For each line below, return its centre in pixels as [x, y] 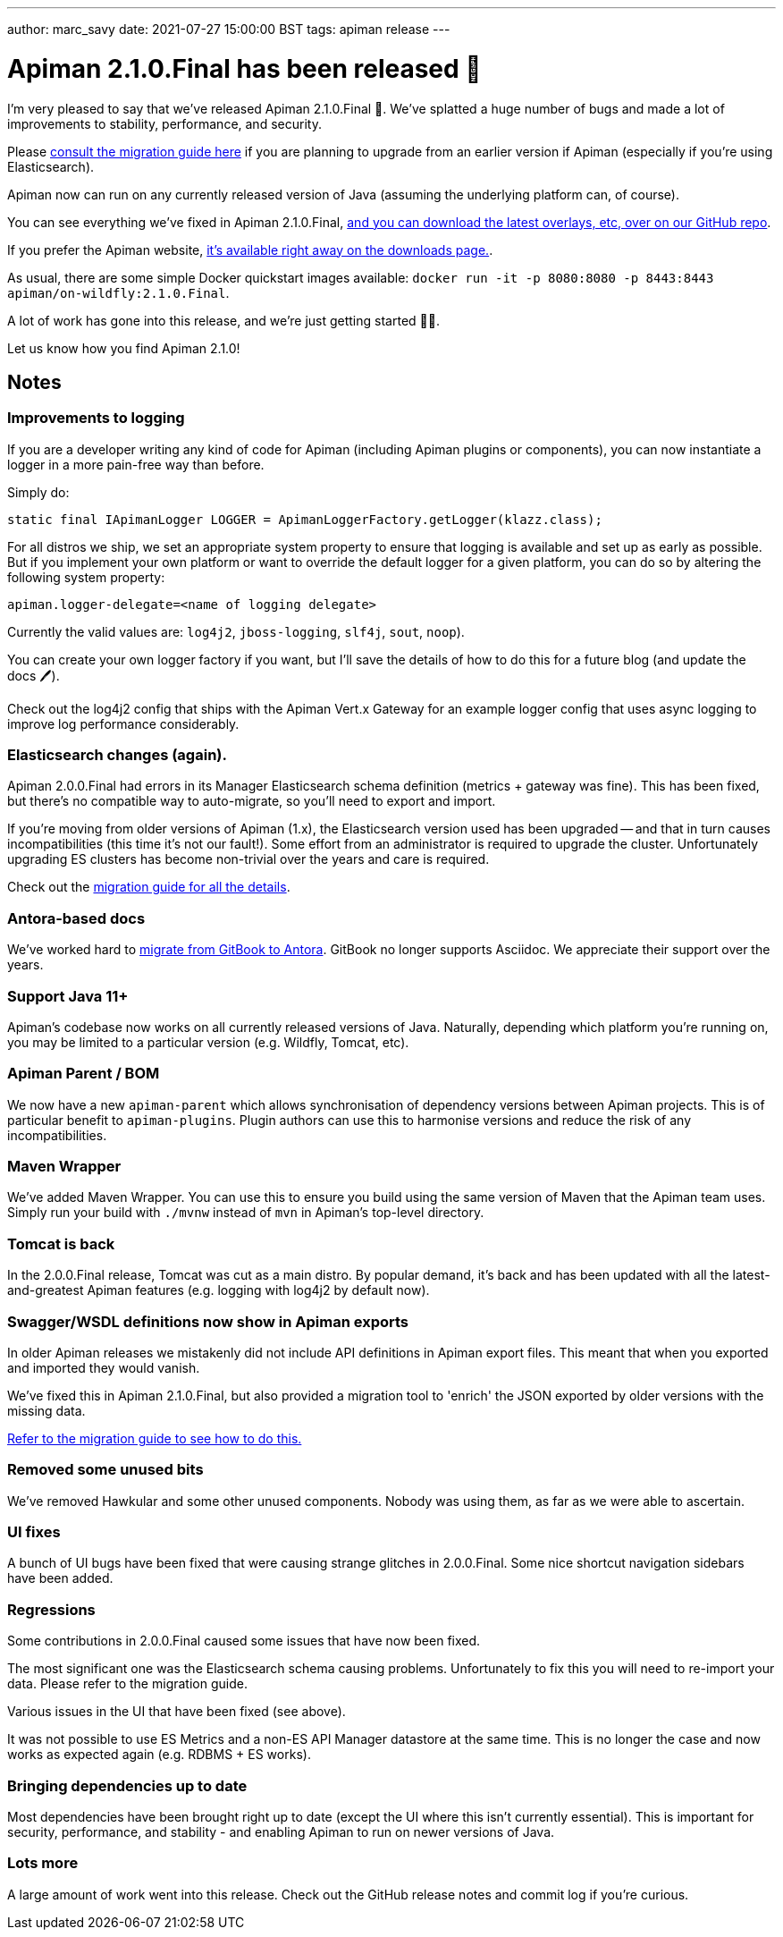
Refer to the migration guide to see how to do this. [155, 1438]
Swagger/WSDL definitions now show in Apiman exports [208, 1321]
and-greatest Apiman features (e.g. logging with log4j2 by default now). [219, 1290]
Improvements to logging [96, 418]
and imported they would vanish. [104, 1367]
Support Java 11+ [68, 996]
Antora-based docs [76, 918]
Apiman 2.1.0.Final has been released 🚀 [244, 68]
